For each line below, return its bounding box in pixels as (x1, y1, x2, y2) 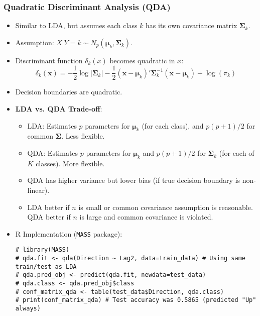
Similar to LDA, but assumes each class (15, 20, 138, 31)
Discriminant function (15, 55, 83, 65)
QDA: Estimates (27, 148, 78, 158)
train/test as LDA (15, 263, 77, 270)
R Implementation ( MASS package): (15, 228, 122, 239)
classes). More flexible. (36, 158, 105, 168)
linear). (27, 185, 50, 195)
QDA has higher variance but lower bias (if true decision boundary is (27, 175, 240, 185)
